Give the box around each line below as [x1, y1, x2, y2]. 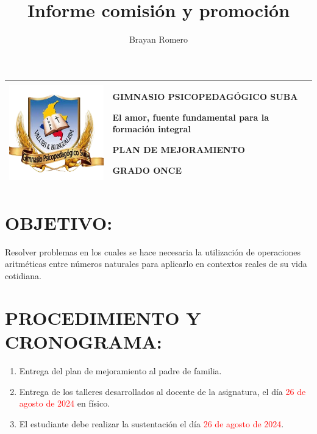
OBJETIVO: [5, 210, 113, 235]
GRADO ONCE [112, 163, 182, 176]
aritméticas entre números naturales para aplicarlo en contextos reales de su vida [5, 257, 307, 270]
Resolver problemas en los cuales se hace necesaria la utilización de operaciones [5, 245, 301, 258]
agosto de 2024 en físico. [19, 397, 110, 410]
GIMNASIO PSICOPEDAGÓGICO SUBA [112, 90, 298, 103]
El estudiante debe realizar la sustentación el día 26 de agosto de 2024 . [19, 417, 284, 430]
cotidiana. [5, 269, 41, 282]
